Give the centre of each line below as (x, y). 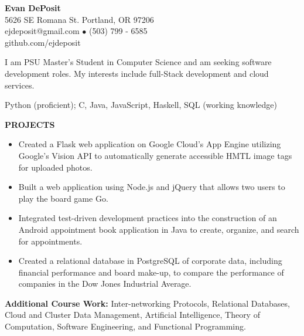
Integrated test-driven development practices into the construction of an (148, 218)
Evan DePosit (33, 8)
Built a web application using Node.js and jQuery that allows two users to (152, 187)
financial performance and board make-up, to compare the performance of (151, 272)
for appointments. (50, 241)
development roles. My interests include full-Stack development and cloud (137, 73)
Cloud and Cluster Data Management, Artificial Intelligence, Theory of (132, 315)
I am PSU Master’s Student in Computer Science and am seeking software (138, 62)
